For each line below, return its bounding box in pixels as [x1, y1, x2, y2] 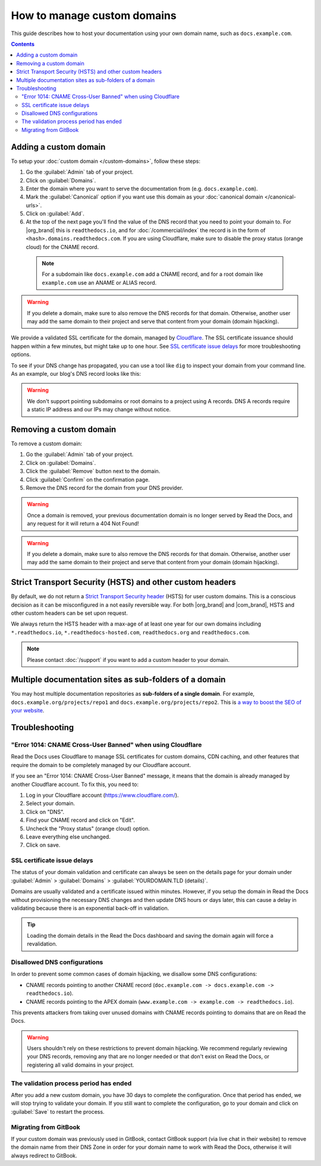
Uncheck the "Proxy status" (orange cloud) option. [26, 825, 150, 832]
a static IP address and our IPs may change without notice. [27, 406, 171, 413]
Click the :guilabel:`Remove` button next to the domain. [26, 467, 160, 475]
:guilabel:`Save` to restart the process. [11, 1108, 105, 1115]
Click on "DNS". [26, 808, 65, 815]
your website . [11, 707, 45, 714]
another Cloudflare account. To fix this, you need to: [11, 781, 139, 788]
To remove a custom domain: [11, 440, 83, 447]
